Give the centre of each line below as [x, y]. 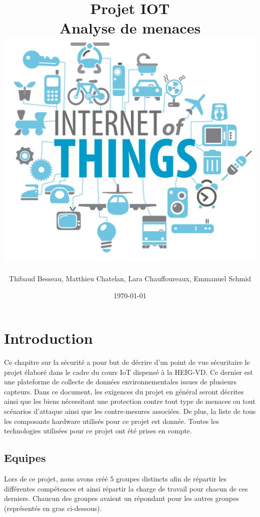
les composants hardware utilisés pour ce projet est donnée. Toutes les [111, 421]
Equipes [25, 458]
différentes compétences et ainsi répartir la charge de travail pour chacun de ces [126, 488]
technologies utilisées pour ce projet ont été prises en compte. [98, 431]
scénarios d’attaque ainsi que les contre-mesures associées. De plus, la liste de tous [130, 411]
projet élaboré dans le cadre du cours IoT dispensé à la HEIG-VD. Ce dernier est [128, 372]
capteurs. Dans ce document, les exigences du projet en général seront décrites [124, 391]
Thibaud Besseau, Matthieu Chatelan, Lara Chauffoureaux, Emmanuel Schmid [130, 278]
